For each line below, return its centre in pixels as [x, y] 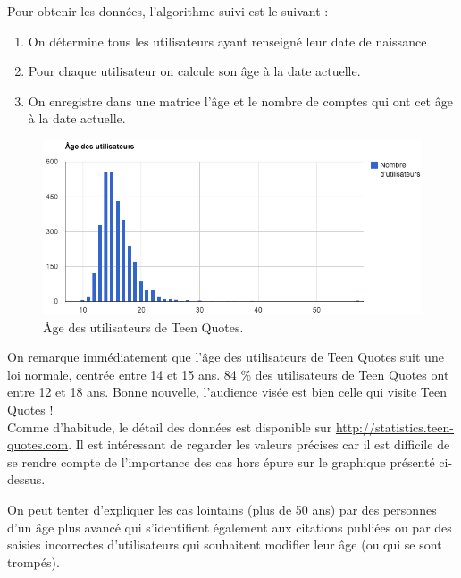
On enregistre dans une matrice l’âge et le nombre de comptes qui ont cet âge [240, 101]
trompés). [34, 561]
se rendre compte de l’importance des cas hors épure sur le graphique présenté [221, 461]
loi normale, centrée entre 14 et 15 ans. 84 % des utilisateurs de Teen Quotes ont [228, 374]
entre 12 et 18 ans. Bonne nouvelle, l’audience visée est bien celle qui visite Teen [227, 392]
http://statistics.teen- [394, 427]
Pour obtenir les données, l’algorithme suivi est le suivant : [168, 11]
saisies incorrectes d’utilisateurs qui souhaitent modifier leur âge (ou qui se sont [225, 544]
